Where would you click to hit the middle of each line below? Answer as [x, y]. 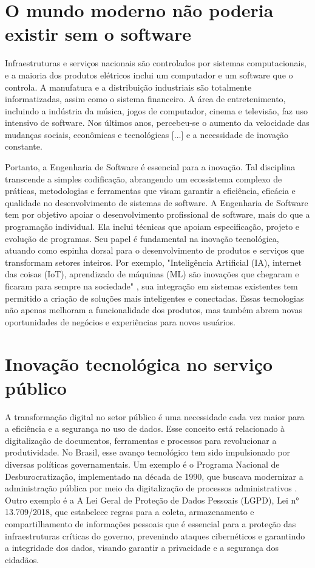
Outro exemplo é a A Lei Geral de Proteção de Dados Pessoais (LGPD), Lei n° [152, 500]
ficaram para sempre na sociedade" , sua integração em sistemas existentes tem [151, 286]
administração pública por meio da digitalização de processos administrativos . [151, 488]
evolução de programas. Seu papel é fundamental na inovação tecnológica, [142, 238]
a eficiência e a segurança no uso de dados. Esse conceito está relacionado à [145, 428]
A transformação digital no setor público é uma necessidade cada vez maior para [155, 416]
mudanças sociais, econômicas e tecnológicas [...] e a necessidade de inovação [147, 134]
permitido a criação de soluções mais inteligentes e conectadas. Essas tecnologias [154, 298]
